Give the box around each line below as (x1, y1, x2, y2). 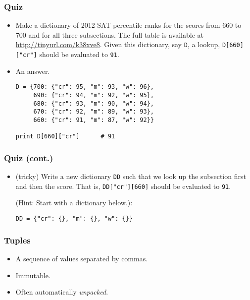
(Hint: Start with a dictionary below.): (15, 197, 133, 208)
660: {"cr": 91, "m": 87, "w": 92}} (33, 116, 154, 123)
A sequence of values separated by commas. (15, 253, 148, 263)
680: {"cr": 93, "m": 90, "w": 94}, (33, 100, 154, 107)
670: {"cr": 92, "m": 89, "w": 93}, (33, 108, 154, 116)
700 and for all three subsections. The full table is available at (15, 29, 203, 40)
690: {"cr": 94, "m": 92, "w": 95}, (33, 91, 154, 99)
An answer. (15, 65, 50, 76)
